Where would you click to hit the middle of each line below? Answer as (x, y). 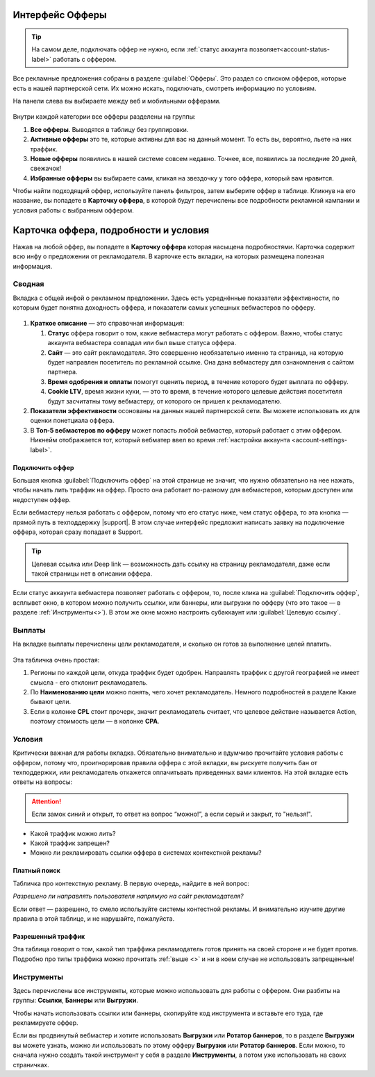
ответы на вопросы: (42, 782)
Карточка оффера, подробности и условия (111, 230)
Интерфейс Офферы (60, 15)
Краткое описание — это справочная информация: (107, 324)
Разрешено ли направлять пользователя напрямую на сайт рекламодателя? (128, 896)
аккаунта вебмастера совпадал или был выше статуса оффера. (142, 343)
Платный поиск (36, 871)
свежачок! (46, 168)
